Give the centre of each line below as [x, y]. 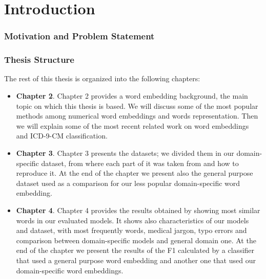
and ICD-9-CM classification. [62, 136]
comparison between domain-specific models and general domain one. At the [136, 240]
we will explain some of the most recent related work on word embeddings [132, 125]
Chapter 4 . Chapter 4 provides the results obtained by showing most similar [138, 210]
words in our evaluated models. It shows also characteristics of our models [132, 220]
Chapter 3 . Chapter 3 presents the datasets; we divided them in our [125, 153]
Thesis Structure [39, 60]
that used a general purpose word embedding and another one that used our [136, 260]
